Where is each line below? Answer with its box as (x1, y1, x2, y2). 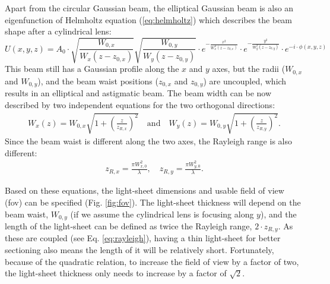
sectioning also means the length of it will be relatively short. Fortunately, (5, 244, 274, 256)
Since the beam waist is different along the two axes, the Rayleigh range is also (5, 135, 292, 147)
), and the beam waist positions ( (37, 74, 158, 87)
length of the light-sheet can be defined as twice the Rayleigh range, (5, 219, 252, 232)
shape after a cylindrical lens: (5, 25, 112, 37)
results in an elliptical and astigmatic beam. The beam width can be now (5, 87, 272, 99)
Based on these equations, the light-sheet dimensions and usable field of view (5, 184, 284, 197)
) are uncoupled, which (203, 74, 287, 87)
